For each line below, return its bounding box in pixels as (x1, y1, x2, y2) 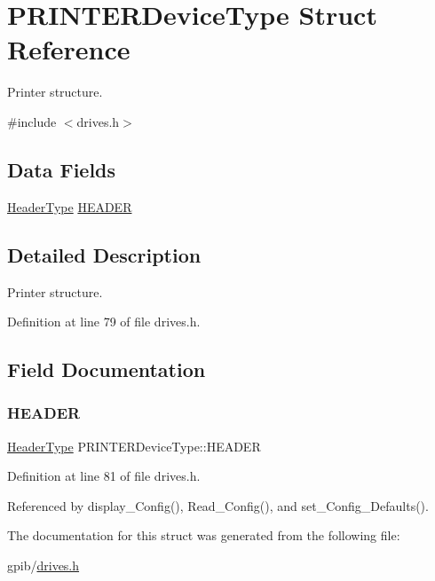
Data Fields (7, 155, 116, 183)
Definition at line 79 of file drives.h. (7, 312, 201, 331)
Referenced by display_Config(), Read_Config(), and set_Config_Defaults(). (7, 496, 429, 514)
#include (7, 112, 57, 130)
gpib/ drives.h (7, 556, 80, 575)
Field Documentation (7, 356, 206, 383)
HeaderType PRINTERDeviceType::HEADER (7, 436, 261, 455)
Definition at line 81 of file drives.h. (7, 467, 201, 485)
